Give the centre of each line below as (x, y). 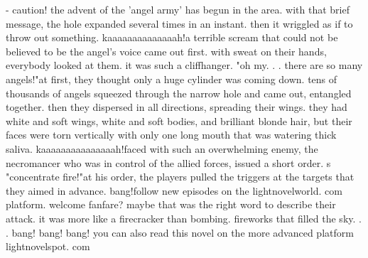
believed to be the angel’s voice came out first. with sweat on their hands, (166, 51)
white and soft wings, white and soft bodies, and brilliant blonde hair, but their (179, 120)
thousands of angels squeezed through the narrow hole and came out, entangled (179, 93)
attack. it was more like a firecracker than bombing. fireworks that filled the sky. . (184, 218)
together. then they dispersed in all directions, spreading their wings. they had (177, 107)
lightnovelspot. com (48, 246)
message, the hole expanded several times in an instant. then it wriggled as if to (179, 23)
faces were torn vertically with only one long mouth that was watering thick (171, 135)
